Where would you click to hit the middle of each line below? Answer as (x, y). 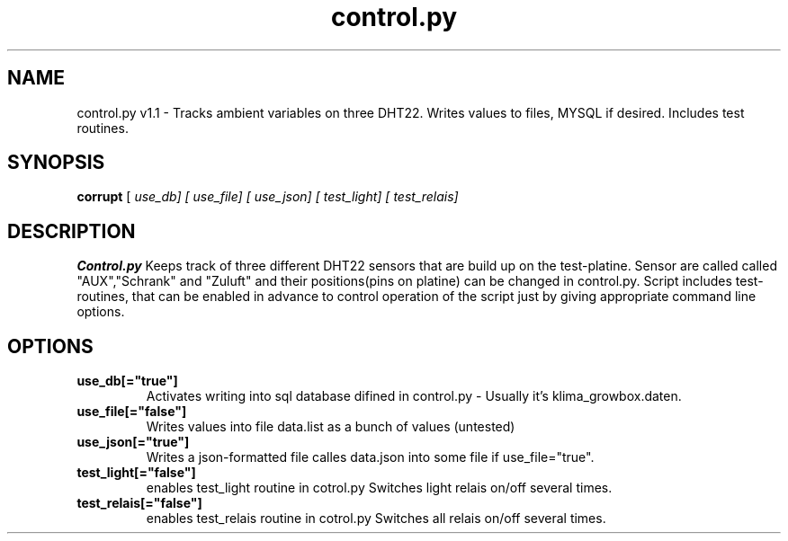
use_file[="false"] (132, 412)
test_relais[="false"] (139, 503)
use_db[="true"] (127, 381)
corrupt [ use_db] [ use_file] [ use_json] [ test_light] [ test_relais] (268, 197)
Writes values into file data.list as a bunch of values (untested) (331, 427)
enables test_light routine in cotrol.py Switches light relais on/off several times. (379, 488)
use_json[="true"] (133, 442)
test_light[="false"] (136, 473)
